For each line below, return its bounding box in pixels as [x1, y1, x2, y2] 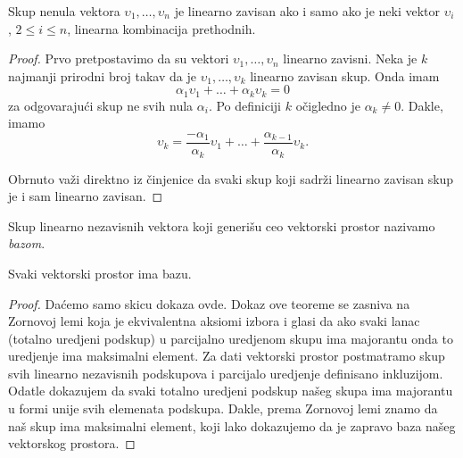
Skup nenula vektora [8, 2, 120, 20]
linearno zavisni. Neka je [283, 49, 418, 68]
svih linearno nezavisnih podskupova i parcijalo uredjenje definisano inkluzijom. [8, 363, 443, 382]
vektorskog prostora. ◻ [8, 434, 136, 453]
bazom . [8, 234, 45, 253]
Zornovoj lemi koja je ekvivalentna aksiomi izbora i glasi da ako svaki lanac [8, 312, 420, 330]
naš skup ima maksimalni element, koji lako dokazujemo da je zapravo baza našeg [8, 416, 456, 435]
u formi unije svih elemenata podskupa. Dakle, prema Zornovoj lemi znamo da [8, 399, 438, 418]
